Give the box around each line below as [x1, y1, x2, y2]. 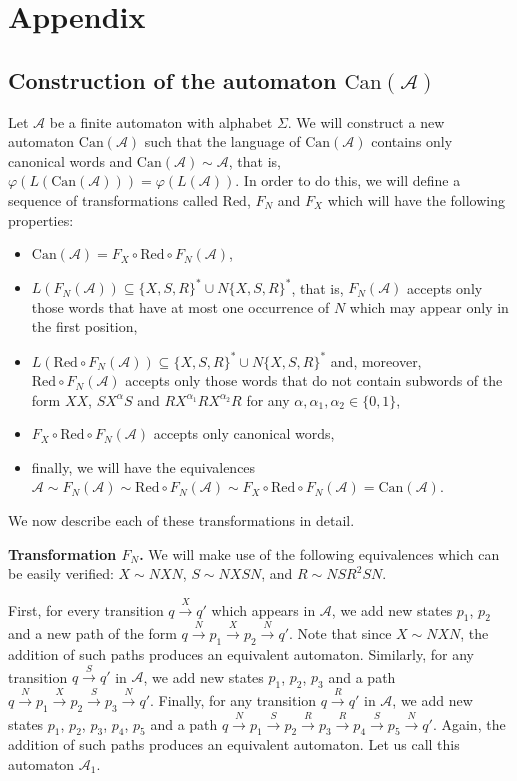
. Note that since [289, 623, 392, 644]
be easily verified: [8, 563, 114, 584]
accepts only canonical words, [153, 423, 335, 444]
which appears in [211, 599, 316, 620]
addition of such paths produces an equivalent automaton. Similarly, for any [8, 644, 474, 665]
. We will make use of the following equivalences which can [139, 543, 500, 564]
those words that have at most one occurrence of [31, 296, 330, 317]
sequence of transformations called [8, 189, 218, 210]
